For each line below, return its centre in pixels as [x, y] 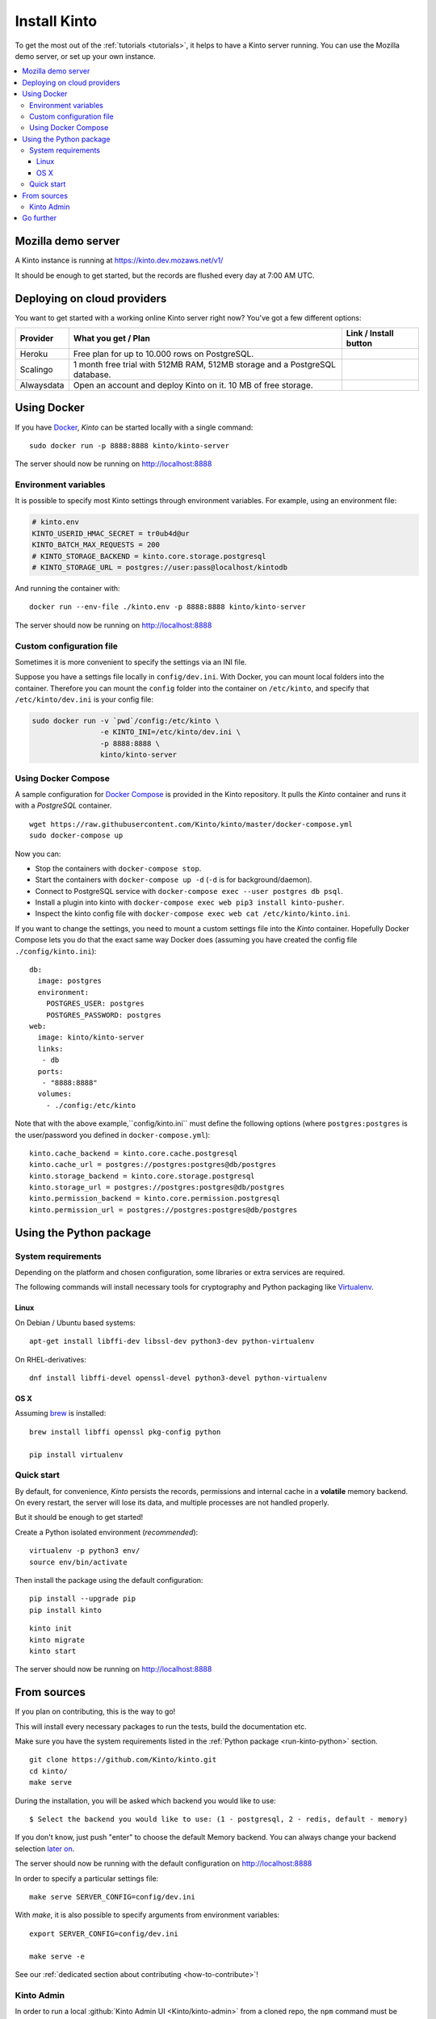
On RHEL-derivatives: [50, 1359]
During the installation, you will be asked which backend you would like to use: [145, 1800]
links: [50, 1049]
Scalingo [36, 369]
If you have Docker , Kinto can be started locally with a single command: [134, 427]
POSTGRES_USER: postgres [95, 1004]
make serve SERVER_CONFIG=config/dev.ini [112, 1897]
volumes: [55, 1094]
